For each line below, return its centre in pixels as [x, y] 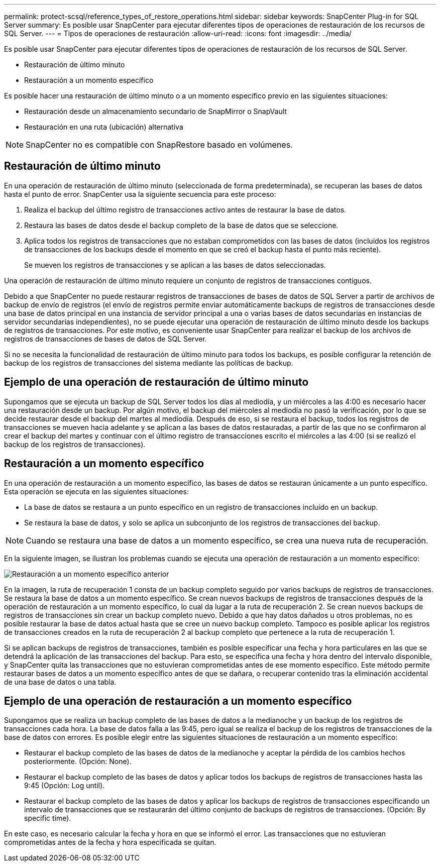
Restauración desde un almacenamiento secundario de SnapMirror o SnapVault [155, 111]
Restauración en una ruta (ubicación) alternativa [104, 127]
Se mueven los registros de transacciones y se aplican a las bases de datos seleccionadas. [175, 265]
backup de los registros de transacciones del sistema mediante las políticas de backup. [149, 363]
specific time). [48, 818]
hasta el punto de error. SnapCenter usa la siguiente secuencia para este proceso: [140, 194]
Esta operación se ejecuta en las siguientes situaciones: [96, 491]
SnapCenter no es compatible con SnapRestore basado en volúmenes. [159, 145]
